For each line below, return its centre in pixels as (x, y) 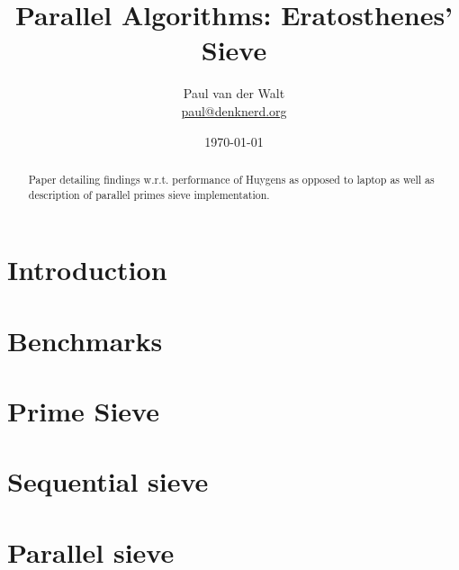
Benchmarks (85, 340)
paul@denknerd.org (234, 110)
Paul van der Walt (234, 93)
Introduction (87, 270)
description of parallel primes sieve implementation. (149, 194)
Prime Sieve (83, 410)
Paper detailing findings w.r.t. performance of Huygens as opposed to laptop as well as (231, 179)
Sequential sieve (108, 481)
